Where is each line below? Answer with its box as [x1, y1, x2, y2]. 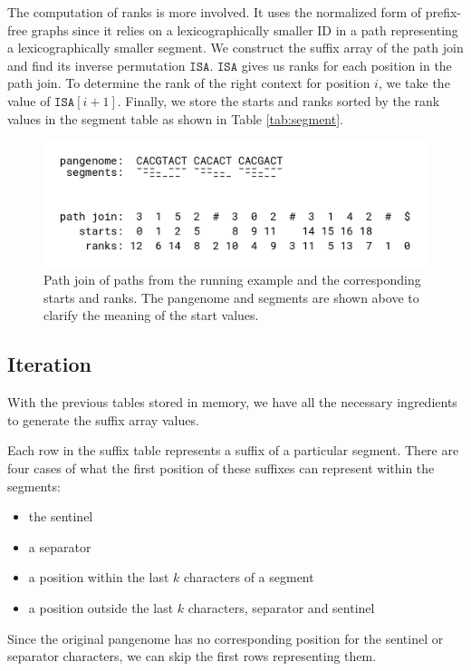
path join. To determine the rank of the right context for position [7, 73, 370, 92]
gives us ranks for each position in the [241, 55, 452, 74]
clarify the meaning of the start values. [43, 306, 259, 325]
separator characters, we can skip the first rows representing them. [7, 647, 377, 666]
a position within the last [28, 568, 169, 587]
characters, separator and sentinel [187, 598, 375, 618]
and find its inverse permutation [7, 55, 186, 74]
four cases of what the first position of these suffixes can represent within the [7, 459, 435, 478]
